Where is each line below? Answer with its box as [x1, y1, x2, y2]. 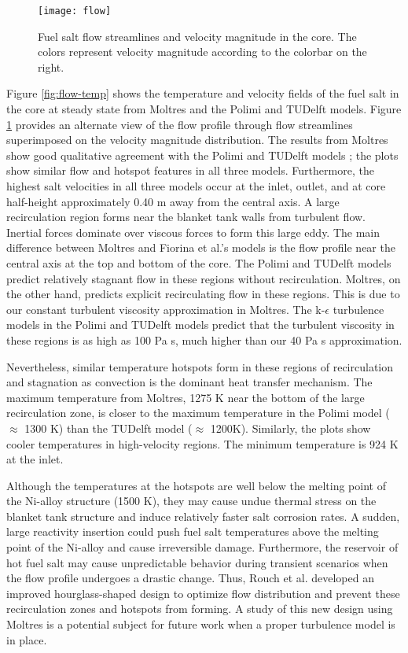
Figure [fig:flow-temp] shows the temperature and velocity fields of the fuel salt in [6, 85, 399, 101]
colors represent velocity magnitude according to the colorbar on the [38, 43, 367, 60]
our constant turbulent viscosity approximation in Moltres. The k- [6, 301, 325, 317]
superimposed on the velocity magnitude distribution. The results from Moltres [6, 131, 388, 148]
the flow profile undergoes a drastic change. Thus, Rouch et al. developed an [6, 570, 374, 586]
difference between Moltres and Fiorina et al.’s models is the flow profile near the [6, 239, 395, 256]
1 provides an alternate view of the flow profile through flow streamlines [6, 116, 353, 132]
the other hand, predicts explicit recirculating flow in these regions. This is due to [6, 286, 400, 302]
